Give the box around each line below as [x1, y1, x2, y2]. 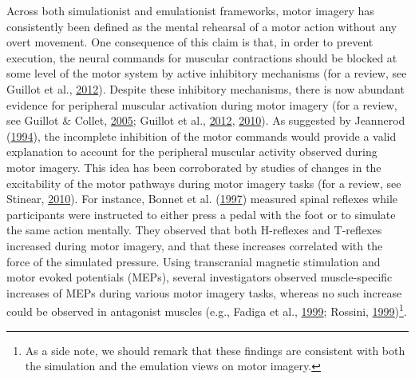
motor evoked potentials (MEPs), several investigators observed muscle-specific [6, 269, 393, 285]
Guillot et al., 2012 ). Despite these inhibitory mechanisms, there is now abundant [6, 80, 405, 97]
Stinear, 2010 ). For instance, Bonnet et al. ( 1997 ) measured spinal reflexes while [6, 190, 398, 207]
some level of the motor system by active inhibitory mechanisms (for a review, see [6, 65, 407, 82]
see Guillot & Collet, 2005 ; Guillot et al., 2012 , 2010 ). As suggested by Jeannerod [6, 112, 405, 129]
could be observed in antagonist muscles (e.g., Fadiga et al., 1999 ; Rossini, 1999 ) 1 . [6, 301, 407, 319]
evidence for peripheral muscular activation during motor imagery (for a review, [6, 96, 397, 113]
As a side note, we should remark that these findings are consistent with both [25, 341, 405, 358]
